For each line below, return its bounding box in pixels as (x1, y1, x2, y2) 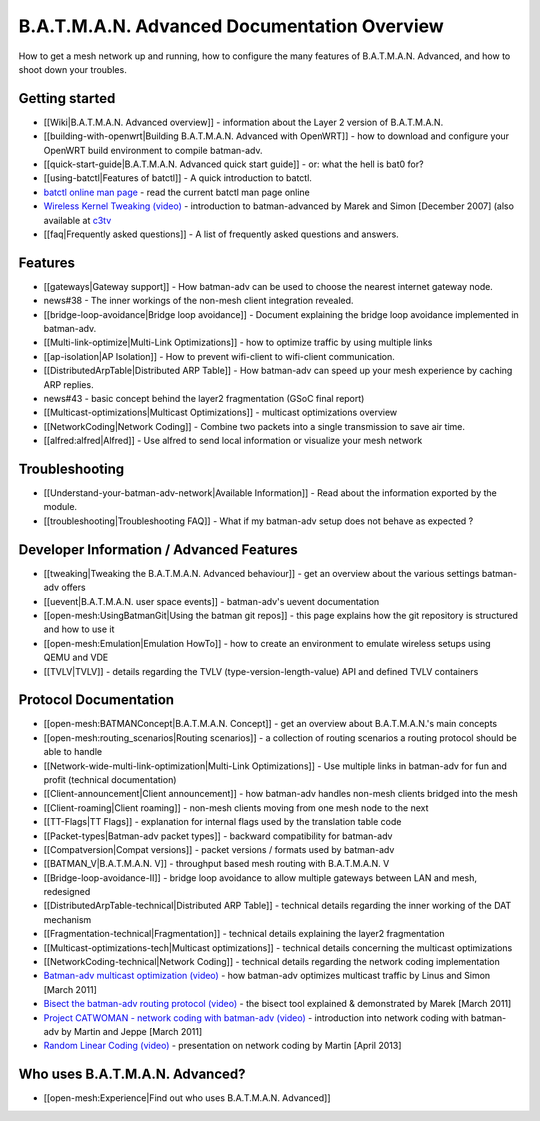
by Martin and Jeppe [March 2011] (61, 1026, 203, 1037)
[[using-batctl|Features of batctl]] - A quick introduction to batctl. (43, 172, 312, 184)
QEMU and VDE (43, 651, 109, 664)
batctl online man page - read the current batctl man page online (43, 186, 310, 198)
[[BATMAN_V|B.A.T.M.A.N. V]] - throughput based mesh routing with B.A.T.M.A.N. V (43, 858, 390, 870)
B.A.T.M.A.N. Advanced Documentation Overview (18, 15, 444, 37)
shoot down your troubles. (18, 63, 127, 75)
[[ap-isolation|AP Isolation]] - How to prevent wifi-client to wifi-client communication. (43, 350, 395, 362)
